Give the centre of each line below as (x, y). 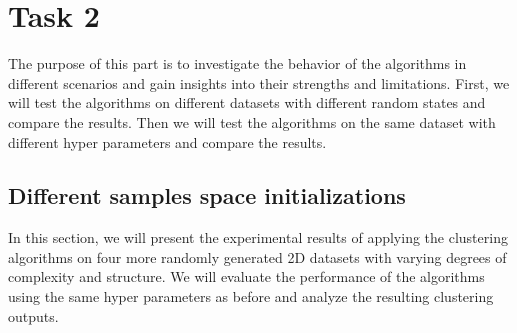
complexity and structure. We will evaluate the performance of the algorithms (246, 276)
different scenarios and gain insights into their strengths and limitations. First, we (259, 82)
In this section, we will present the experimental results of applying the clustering (258, 237)
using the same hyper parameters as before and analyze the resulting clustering (251, 296)
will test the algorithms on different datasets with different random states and (247, 102)
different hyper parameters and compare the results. (167, 141)
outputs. (33, 315)
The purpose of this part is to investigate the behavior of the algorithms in (237, 63)
